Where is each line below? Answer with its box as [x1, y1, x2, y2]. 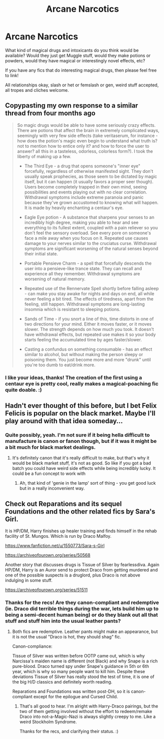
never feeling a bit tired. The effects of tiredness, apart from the [24, 296, 154, 301]
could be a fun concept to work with [12, 470, 86, 477]
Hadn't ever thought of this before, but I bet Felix [5, 402, 157, 410]
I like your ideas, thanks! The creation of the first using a [5, 374, 142, 381]
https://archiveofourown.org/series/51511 [5, 587, 88, 593]
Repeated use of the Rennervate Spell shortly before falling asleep [24, 285, 159, 291]
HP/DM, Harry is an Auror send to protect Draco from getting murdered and [5, 567, 158, 573]
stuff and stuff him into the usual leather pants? [5, 618, 121, 625]
